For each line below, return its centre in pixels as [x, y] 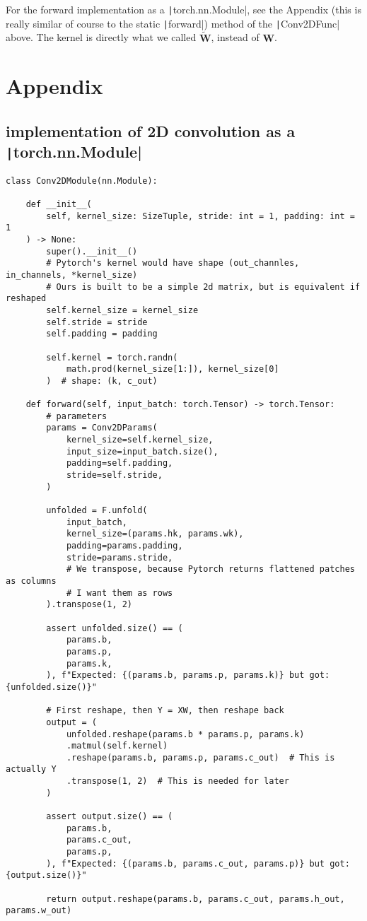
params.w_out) [39, 911]
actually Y [31, 769]
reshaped [26, 299]
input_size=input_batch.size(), [142, 451]
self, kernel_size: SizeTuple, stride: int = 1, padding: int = [200, 216]
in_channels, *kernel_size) [72, 275]
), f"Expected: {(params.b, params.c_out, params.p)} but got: [198, 863]
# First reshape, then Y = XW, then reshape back [165, 711]
